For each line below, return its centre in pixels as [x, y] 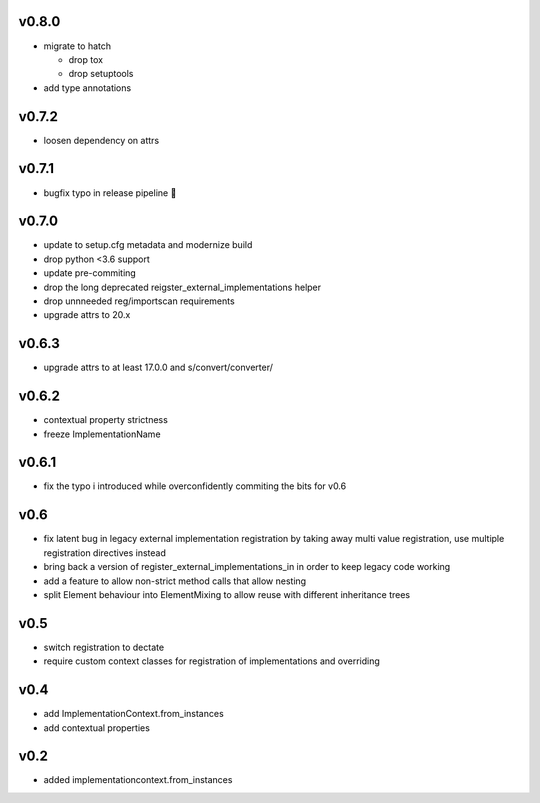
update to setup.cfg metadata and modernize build [148, 245]
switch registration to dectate [104, 647]
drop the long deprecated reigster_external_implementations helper [182, 287]
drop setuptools [101, 74]
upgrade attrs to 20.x [87, 315]
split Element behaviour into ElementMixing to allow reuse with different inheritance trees [226, 594]
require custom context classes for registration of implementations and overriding [211, 661]
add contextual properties [96, 727]
